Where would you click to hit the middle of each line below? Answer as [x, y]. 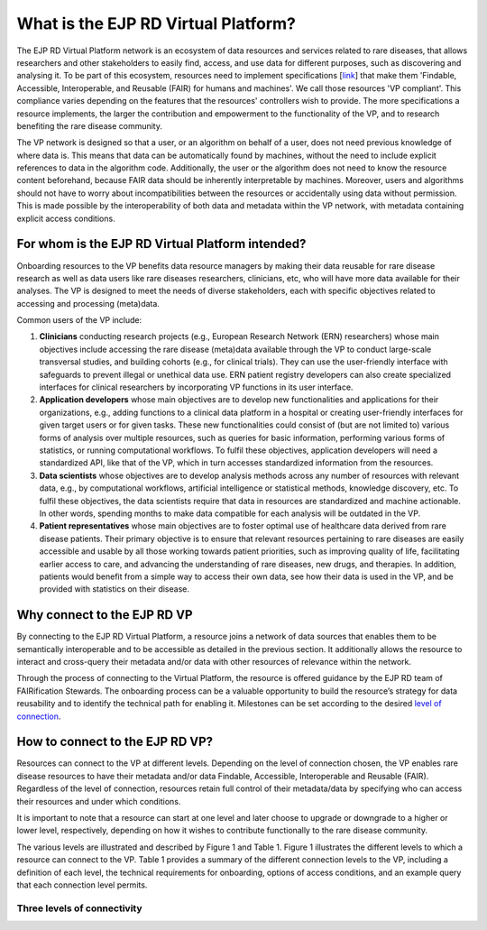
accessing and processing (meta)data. [88, 303]
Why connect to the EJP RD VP [105, 615]
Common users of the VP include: [79, 320]
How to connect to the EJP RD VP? [115, 742]
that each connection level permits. [82, 885]
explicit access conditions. [66, 218]
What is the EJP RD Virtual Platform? [156, 23]
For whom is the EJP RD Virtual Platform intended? [161, 244]
